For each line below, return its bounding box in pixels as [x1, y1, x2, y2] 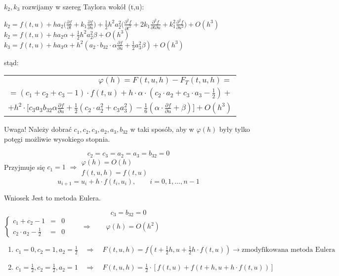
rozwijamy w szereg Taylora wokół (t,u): [22, 1, 144, 11]
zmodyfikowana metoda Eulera [242, 246, 335, 254]
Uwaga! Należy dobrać [4, 124, 72, 134]
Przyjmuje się [4, 161, 45, 172]
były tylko [219, 124, 250, 134]
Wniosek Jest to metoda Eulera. [4, 193, 101, 203]
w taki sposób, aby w [130, 124, 194, 134]
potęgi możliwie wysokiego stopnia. [4, 133, 110, 144]
